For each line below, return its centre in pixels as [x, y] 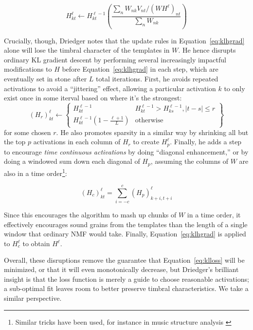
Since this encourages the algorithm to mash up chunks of [90, 215]
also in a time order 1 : [36, 172]
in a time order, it [214, 215]
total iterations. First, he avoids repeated [157, 78]
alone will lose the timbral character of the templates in [87, 50]
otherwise [149, 121]
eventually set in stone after [45, 78]
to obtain [36, 243]
